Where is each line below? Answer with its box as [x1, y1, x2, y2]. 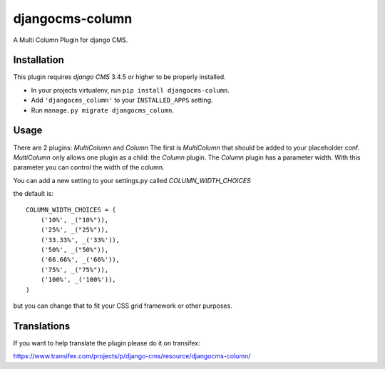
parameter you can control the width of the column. [13, 163, 165, 172]
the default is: [13, 189, 53, 198]
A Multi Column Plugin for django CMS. [13, 36, 128, 44]
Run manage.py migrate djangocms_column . [31, 105, 175, 114]
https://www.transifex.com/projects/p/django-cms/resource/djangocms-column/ [13, 352, 251, 360]
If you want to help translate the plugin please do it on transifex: [13, 338, 200, 347]
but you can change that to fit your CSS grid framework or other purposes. [13, 301, 233, 310]
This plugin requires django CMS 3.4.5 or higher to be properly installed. [13, 73, 226, 81]
